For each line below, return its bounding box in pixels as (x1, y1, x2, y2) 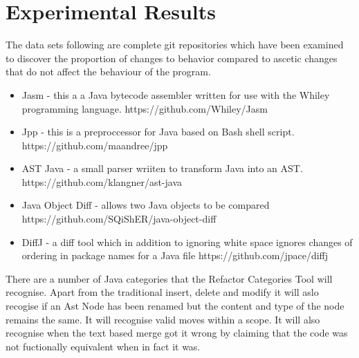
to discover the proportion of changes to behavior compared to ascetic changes (6, 50, 338, 65)
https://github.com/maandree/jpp (21, 138, 168, 152)
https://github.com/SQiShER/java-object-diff (21, 211, 217, 226)
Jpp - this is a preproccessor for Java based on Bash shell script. (21, 124, 295, 139)
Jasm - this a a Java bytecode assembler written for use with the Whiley (21, 87, 330, 102)
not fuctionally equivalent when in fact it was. (6, 339, 201, 353)
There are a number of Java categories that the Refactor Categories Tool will (6, 271, 333, 285)
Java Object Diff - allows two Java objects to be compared (21, 198, 270, 212)
